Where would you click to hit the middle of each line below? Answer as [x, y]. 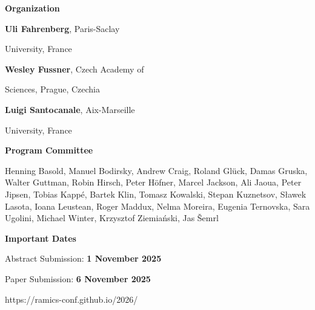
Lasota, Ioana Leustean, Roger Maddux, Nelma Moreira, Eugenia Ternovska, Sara [157, 206]
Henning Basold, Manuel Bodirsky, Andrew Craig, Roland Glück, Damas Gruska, [156, 170]
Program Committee [49, 150]
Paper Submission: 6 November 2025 [78, 278]
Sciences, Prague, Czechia [53, 89]
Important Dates [41, 238]
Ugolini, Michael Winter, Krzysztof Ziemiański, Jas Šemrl [112, 218]
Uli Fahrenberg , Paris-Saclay [62, 28]
